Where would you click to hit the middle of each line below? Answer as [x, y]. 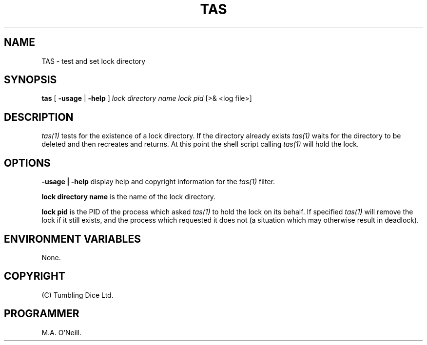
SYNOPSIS [30, 80]
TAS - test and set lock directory [94, 61]
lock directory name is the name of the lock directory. [128, 197]
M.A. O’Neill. [61, 332]
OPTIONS [27, 163]
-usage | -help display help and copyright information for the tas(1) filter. [158, 182]
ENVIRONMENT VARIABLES [72, 239]
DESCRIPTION [39, 117]
